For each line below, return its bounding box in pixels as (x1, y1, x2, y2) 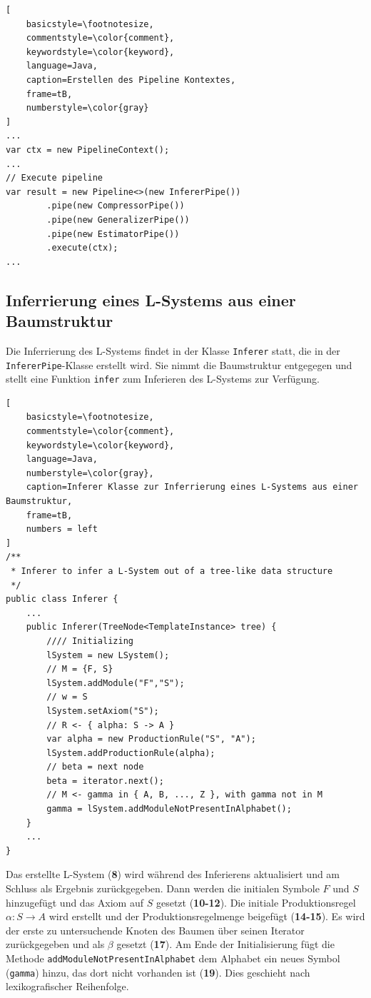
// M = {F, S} (46, 664, 113, 675)
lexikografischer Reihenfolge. (6, 979, 129, 994)
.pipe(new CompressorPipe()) (46, 201, 185, 211)
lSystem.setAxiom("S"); (46, 705, 159, 716)
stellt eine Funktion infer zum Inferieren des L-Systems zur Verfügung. (6, 371, 320, 386)
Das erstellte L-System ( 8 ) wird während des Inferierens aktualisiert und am (6, 867, 340, 882)
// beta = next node (46, 762, 144, 772)
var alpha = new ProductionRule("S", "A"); (46, 734, 256, 745)
